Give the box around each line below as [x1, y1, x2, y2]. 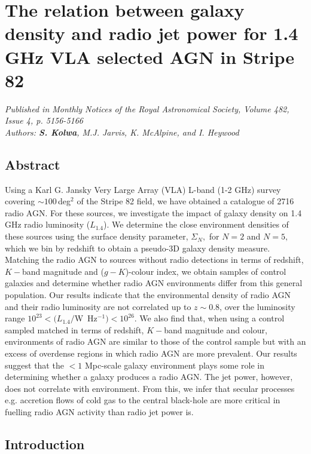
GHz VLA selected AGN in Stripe [5, 44, 295, 69]
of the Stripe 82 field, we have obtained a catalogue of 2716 [77, 195, 294, 207]
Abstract [5, 155, 60, 173]
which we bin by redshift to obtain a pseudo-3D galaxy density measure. [5, 241, 270, 254]
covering [5, 195, 35, 207]
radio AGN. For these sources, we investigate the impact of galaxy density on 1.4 [5, 206, 302, 219]
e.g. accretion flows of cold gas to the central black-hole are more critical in [5, 394, 280, 406]
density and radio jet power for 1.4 [5, 21, 298, 45]
